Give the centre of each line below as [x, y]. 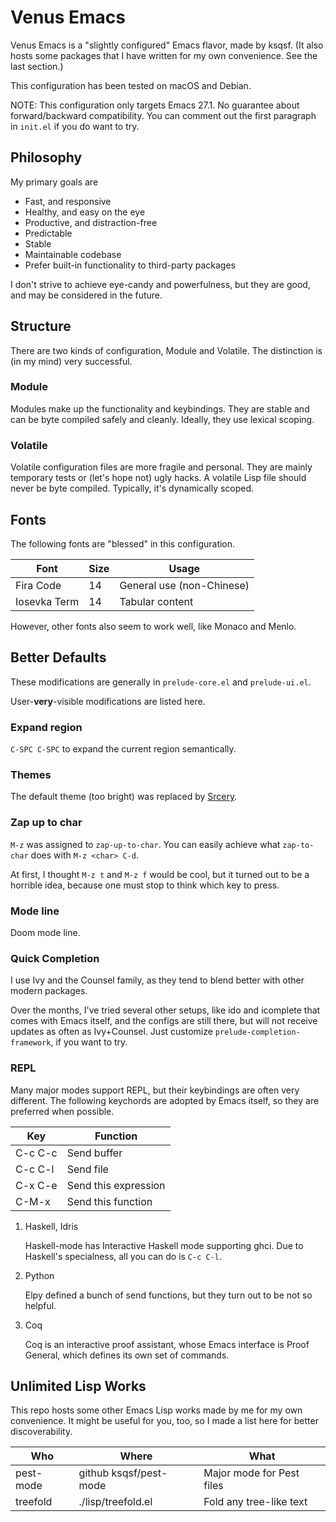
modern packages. [49, 991]
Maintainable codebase [73, 254]
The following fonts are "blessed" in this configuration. [123, 543]
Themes [31, 774]
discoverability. [41, 1432]
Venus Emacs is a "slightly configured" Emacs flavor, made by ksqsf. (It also [167, 45]
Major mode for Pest [251, 1473]
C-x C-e [36, 1185]
